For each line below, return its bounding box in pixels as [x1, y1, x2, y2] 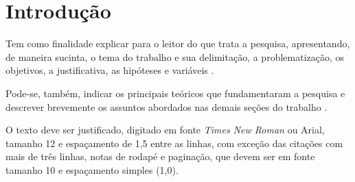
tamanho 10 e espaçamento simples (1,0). [5, 162, 179, 177]
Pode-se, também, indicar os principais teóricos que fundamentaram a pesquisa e [5, 86, 345, 100]
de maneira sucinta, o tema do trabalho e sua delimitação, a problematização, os [5, 49, 345, 64]
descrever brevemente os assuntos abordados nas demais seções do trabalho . [5, 99, 328, 114]
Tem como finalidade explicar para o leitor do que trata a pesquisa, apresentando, [5, 36, 350, 51]
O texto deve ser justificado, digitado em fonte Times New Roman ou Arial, [5, 122, 325, 137]
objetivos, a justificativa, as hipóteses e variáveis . [5, 63, 214, 77]
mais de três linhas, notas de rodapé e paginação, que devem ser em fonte [5, 149, 315, 164]
